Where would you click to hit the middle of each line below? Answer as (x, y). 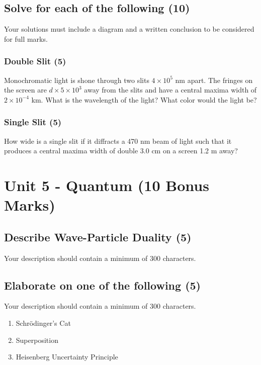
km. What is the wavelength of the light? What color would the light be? (144, 99)
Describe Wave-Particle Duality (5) (98, 237)
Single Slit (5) (33, 122)
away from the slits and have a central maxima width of (170, 90)
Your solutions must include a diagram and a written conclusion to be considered (129, 29)
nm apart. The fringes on (214, 80)
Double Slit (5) (35, 61)
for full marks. (26, 38)
